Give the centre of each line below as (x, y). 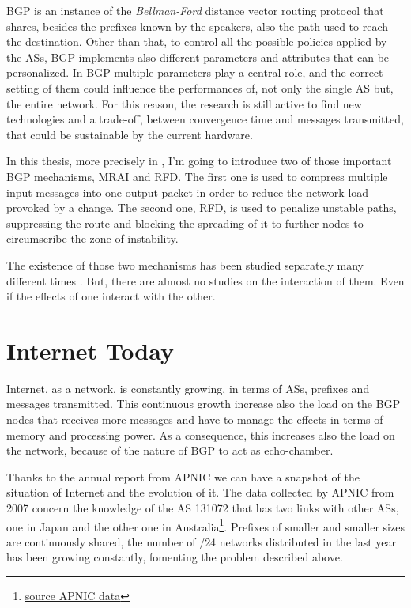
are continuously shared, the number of (101, 541)
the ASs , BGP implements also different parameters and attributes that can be (198, 57)
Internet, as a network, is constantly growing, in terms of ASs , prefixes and (188, 388)
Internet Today (90, 350)
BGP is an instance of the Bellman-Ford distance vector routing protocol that (195, 10)
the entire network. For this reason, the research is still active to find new (184, 103)
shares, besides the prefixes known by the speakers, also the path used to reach (198, 26)
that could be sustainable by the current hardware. (130, 134)
